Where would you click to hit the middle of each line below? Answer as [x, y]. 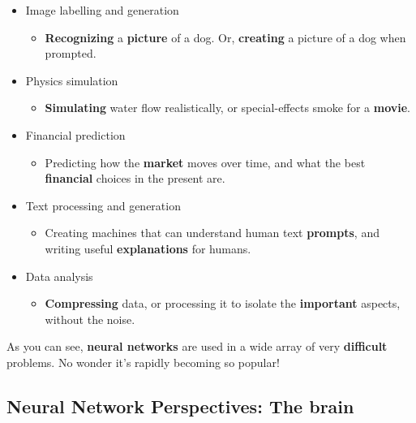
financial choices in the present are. [135, 178]
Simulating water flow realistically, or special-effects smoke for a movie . [227, 108]
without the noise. [90, 319]
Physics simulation [72, 80]
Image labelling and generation [102, 10]
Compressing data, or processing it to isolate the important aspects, [223, 303]
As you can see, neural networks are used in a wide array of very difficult [197, 346]
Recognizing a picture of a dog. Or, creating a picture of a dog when [225, 37]
